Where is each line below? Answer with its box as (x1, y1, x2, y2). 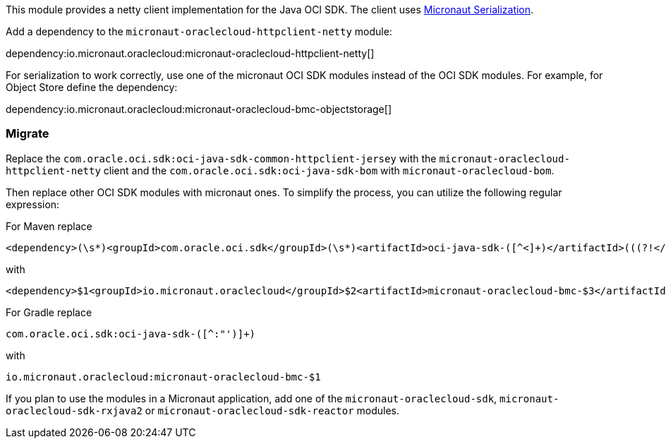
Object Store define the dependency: (6, 81, 178, 93)
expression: (6, 198, 60, 210)
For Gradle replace (6, 306, 92, 318)
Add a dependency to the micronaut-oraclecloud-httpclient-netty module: (6, 25, 392, 37)
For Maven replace (6, 220, 92, 232)
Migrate (6, 126, 49, 141)
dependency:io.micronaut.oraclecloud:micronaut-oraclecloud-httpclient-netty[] (6, 47, 375, 59)
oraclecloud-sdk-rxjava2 (6, 404, 143, 416)
